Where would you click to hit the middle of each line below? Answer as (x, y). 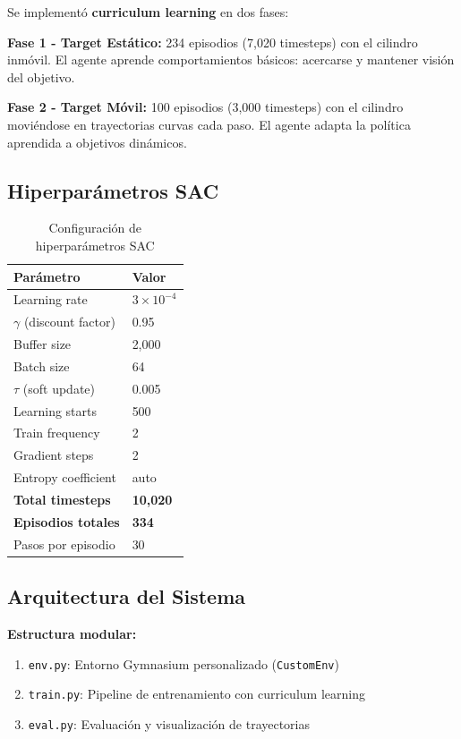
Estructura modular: (72, 633)
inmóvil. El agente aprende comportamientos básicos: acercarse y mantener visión (231, 59)
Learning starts (55, 410)
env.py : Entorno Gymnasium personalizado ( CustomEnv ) (184, 663)
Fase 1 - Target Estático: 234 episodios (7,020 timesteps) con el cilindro (213, 42)
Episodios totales (67, 521)
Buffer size (43, 344)
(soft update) (59, 388)
